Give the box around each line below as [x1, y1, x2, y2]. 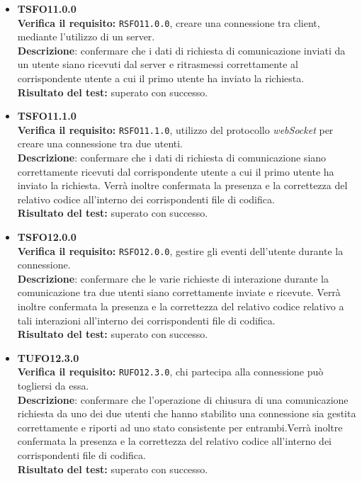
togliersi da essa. [17, 378, 89, 393]
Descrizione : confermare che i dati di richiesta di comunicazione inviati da [17, 43, 346, 57]
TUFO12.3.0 [17, 350, 79, 365]
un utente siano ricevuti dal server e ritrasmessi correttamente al [17, 57, 298, 72]
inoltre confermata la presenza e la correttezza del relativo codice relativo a [17, 299, 344, 314]
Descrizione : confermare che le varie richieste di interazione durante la [17, 271, 329, 285]
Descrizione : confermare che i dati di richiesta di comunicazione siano [17, 150, 327, 165]
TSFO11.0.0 [17, 1, 77, 16]
